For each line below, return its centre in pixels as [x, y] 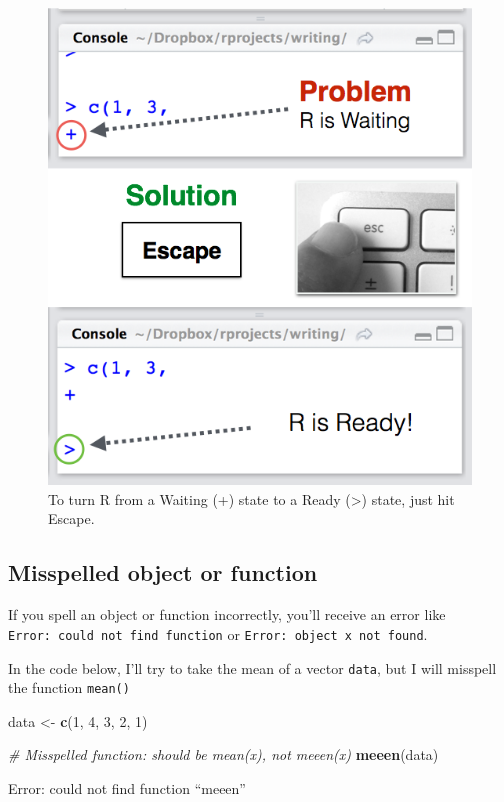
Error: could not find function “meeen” [127, 788]
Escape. [71, 518]
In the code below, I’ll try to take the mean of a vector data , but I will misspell [252, 667]
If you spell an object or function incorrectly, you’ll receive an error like [227, 614]
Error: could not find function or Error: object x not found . [218, 633]
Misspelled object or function [163, 572]
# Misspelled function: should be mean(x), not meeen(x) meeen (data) [223, 754]
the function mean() [69, 687]
